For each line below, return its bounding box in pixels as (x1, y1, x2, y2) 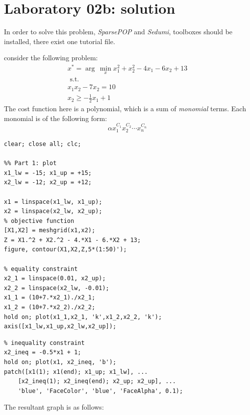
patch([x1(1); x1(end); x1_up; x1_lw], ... (4, 368, 148, 375)
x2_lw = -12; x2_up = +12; (4, 179, 92, 186)
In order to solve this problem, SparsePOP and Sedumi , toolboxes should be (4, 26, 233, 37)
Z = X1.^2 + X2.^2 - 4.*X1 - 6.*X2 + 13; (4, 236, 141, 244)
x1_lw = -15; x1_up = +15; (4, 169, 92, 176)
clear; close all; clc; (4, 140, 81, 147)
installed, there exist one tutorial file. (4, 36, 115, 46)
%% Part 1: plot (4, 160, 57, 167)
